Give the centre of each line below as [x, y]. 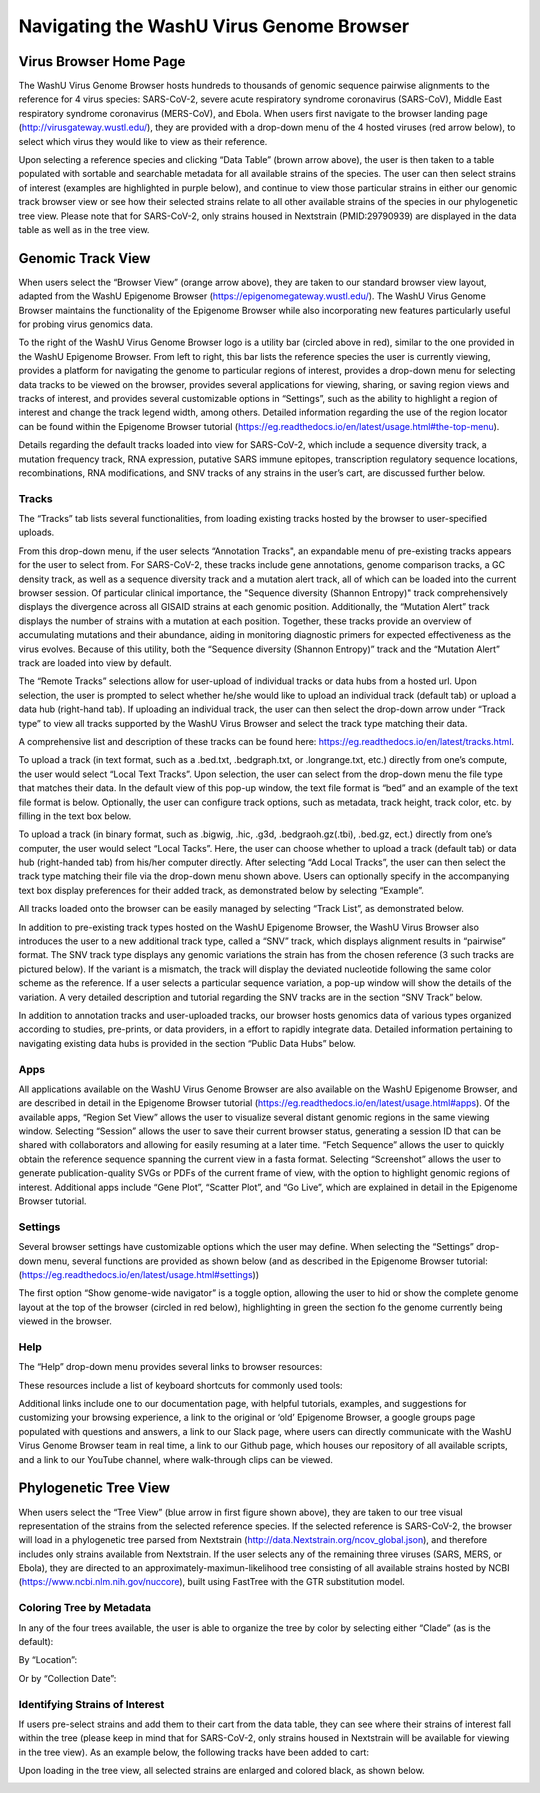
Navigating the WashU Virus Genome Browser [214, 26]
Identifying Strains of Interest [91, 1704]
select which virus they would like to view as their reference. [143, 141]
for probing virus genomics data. [86, 324]
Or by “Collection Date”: [67, 1678]
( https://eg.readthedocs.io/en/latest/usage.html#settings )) [139, 1274]
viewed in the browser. [65, 1321]
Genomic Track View [84, 258]
